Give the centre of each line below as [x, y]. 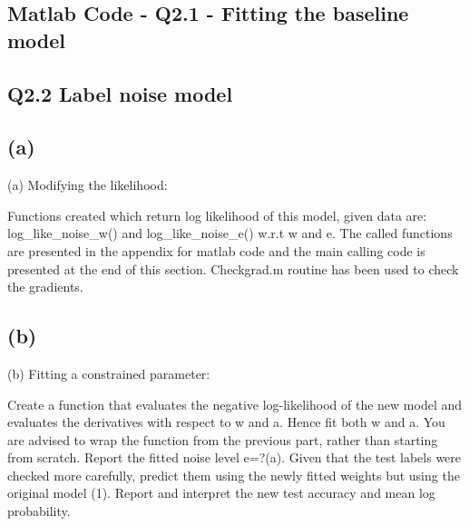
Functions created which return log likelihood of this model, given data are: [217, 215]
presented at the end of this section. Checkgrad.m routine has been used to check [233, 268]
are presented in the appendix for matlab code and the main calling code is [216, 250]
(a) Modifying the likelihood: [88, 185]
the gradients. [45, 287]
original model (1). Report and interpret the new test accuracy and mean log [221, 493]
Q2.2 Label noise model [120, 93]
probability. [39, 511]
